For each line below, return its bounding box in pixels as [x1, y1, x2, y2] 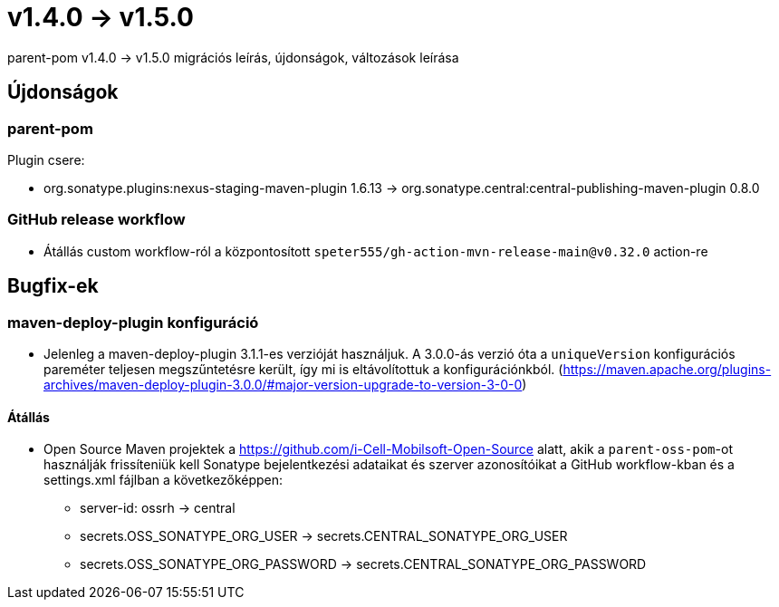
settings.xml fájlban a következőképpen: [43, 472, 284, 488]
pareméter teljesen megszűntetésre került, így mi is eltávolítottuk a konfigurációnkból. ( [43, 361, 563, 377]
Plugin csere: [7, 151, 85, 168]
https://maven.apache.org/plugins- [563, 361, 772, 377]
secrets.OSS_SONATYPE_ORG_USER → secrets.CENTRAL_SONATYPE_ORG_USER [80, 528, 568, 544]
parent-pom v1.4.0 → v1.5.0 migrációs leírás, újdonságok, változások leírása [7, 49, 459, 65]
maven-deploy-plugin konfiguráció [7, 313, 259, 332]
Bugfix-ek [7, 275, 99, 298]
